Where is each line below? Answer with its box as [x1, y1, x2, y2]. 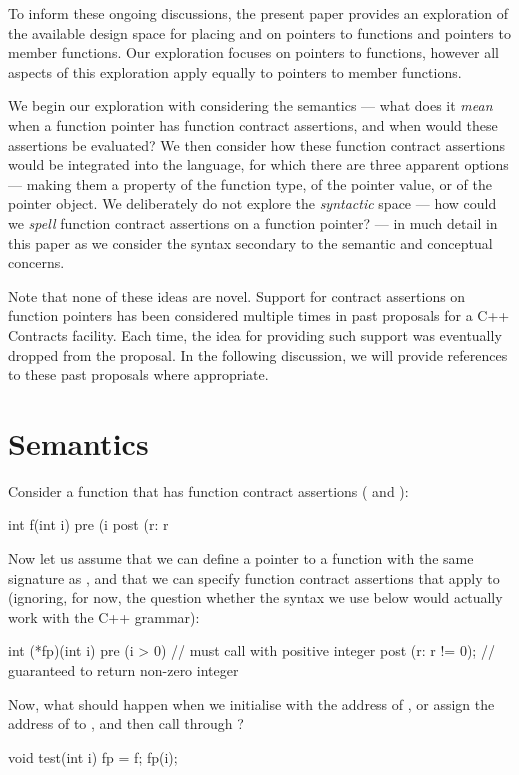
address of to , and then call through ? [8, 713, 244, 734]
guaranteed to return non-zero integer [8, 659, 239, 680]
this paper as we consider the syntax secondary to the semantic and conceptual [8, 232, 493, 253]
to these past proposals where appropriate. [8, 364, 269, 385]
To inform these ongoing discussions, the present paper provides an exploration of [8, 3, 509, 23]
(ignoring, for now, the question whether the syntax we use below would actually [8, 587, 503, 608]
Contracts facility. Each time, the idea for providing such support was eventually [8, 324, 502, 345]
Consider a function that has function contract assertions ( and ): [8, 480, 409, 501]
